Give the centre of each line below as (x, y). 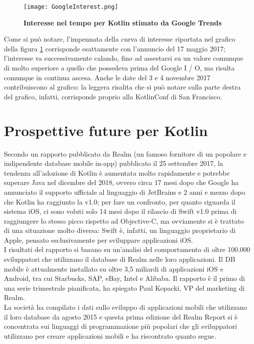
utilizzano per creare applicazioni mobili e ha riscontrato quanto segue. (110, 335)
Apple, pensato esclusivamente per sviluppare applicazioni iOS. (99, 240)
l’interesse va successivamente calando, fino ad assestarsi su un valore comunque (124, 58)
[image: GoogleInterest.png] (71, 7)
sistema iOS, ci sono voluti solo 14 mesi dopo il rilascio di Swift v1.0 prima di (120, 211)
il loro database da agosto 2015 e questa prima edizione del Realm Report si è (121, 316)
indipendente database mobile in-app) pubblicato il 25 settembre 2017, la (114, 163)
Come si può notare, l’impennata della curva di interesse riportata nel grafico (120, 39)
